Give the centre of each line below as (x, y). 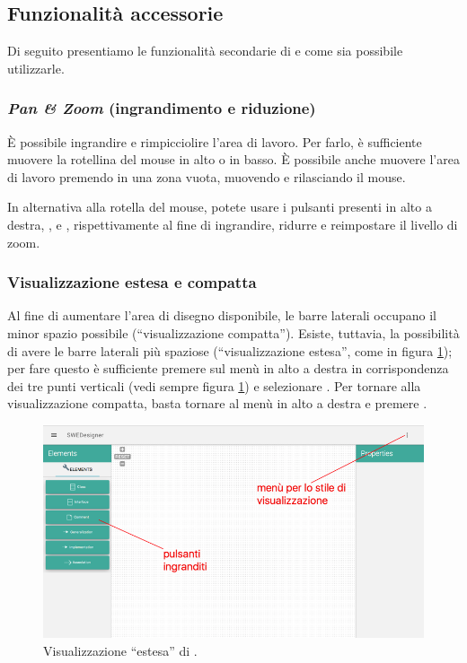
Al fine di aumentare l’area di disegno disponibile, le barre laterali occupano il (222, 315)
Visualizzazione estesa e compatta (132, 282)
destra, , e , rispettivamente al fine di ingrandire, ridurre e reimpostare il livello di (233, 224)
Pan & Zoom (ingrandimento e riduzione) (162, 108)
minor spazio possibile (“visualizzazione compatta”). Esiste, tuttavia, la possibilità (233, 332)
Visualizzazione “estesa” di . (120, 650)
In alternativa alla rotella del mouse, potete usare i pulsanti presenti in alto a (220, 207)
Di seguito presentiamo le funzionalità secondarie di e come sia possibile (205, 51)
